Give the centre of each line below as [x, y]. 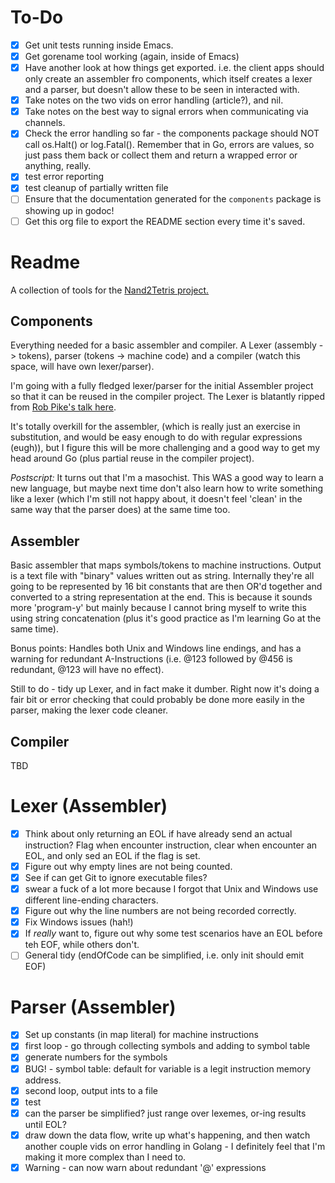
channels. [45, 123]
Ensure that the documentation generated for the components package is [173, 199]
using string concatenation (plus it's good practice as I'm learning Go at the [166, 618]
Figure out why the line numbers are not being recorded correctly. [160, 911]
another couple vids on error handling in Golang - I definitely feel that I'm [175, 1146]
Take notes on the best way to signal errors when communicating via [166, 112]
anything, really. [58, 166]
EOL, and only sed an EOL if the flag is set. [112, 855]
